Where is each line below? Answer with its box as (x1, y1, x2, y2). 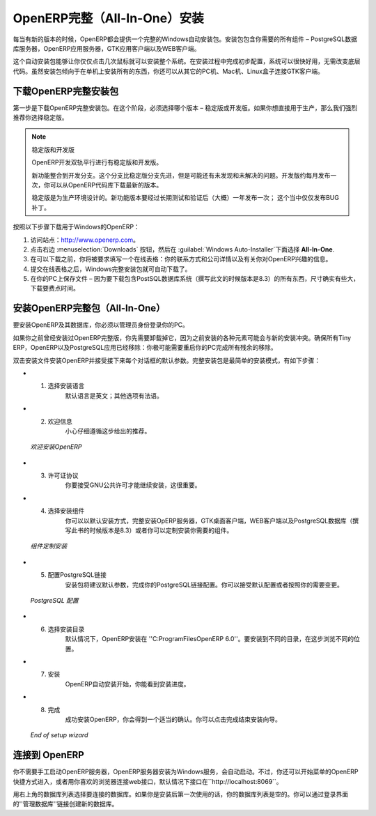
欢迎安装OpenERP (30, 442, 82, 451)
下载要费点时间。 (30, 284, 79, 293)
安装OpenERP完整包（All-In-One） (13, 302, 166, 314)
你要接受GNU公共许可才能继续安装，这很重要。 (65, 481, 201, 489)
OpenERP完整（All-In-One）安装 (13, 10, 205, 26)
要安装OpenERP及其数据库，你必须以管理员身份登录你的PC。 (13, 321, 189, 329)
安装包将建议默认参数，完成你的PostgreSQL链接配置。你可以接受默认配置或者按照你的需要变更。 (65, 580, 344, 589)
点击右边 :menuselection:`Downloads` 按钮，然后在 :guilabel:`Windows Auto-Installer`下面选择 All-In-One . (30, 245, 335, 254)
